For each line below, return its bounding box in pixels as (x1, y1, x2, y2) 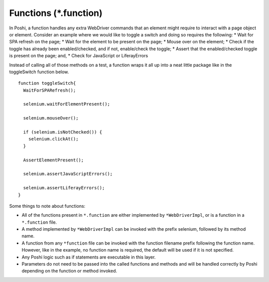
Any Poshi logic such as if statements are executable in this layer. (21, 254, 156, 260)
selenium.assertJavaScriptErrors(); (23, 171, 113, 177)
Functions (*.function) (9, 7, 103, 18)
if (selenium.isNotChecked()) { (23, 130, 102, 135)
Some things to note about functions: (9, 203, 86, 209)
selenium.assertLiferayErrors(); (23, 185, 105, 191)
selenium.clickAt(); (28, 136, 79, 142)
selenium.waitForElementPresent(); (23, 101, 111, 107)
